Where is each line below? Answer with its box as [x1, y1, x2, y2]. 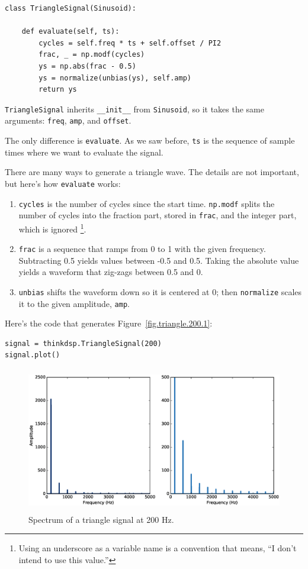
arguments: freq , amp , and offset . [5, 114, 131, 127]
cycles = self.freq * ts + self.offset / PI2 [38, 38, 222, 47]
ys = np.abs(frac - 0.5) [38, 62, 136, 70]
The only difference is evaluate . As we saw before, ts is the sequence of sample [5, 134, 295, 147]
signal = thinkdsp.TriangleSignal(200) [5, 339, 162, 348]
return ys [38, 85, 77, 94]
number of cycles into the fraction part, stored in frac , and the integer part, [18, 209, 297, 221]
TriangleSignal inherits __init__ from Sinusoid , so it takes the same [5, 102, 264, 115]
